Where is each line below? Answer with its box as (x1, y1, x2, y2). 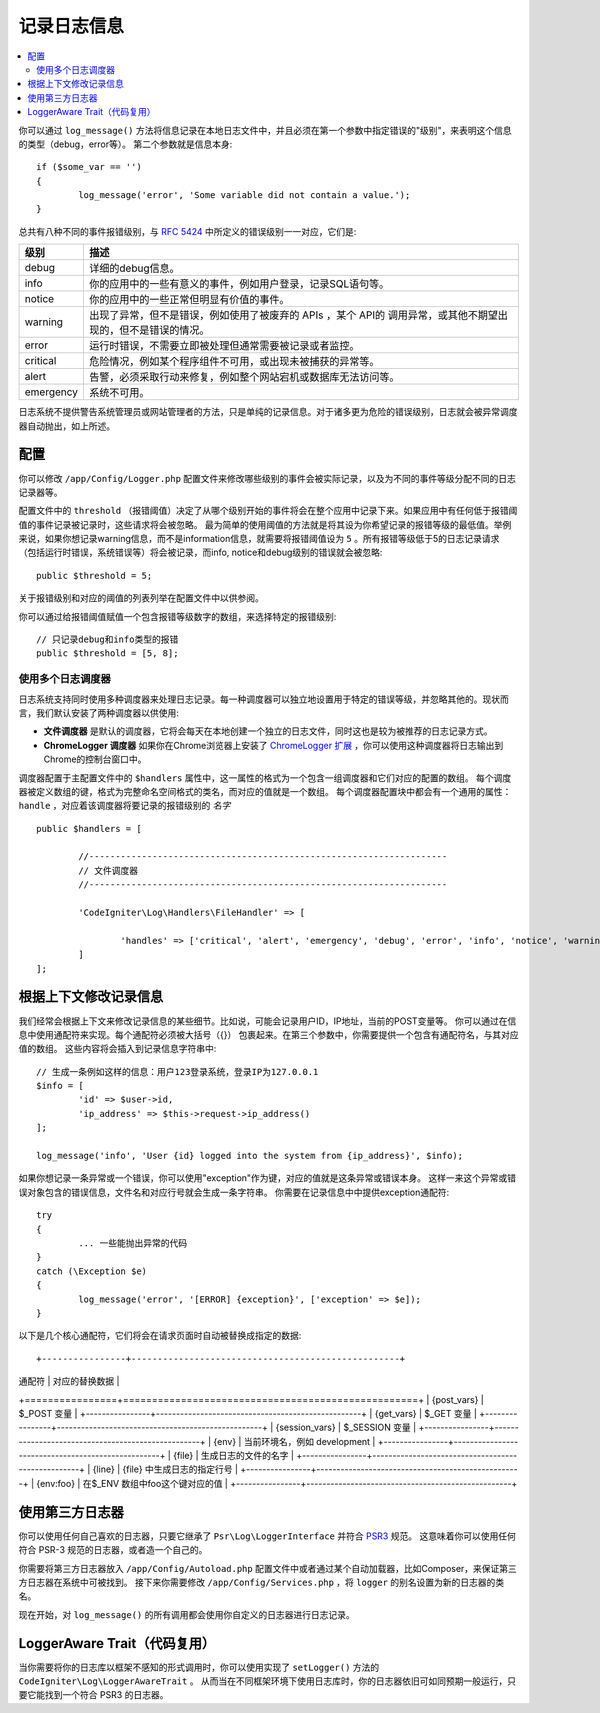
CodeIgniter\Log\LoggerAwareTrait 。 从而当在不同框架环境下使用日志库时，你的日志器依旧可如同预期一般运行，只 (18, 1675, 517, 1687)
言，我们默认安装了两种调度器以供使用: (18, 706, 180, 719)
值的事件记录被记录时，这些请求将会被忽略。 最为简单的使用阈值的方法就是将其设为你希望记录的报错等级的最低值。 (18, 518, 494, 530)
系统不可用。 (89, 386, 150, 400)
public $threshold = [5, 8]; (36, 648, 179, 659)
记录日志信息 (18, 15, 125, 37)
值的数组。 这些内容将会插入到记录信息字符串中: (18, 1043, 217, 1055)
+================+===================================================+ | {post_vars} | (18, 1393, 484, 1405)
